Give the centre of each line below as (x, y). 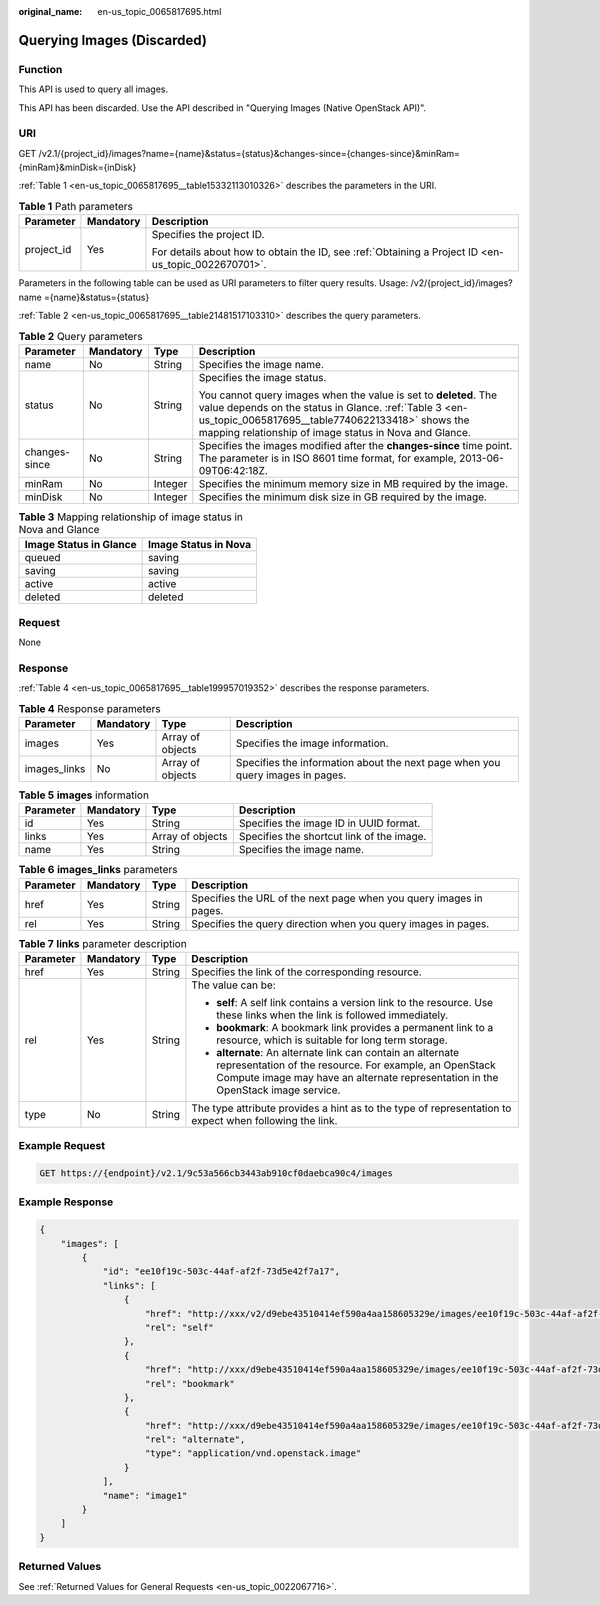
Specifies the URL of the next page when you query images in (337, 898)
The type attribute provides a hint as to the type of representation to (351, 1108)
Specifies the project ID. (208, 235)
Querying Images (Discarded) (112, 40)
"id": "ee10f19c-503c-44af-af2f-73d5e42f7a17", (221, 1271)
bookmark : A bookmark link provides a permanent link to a (355, 1027)
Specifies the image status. (262, 377)
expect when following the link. (264, 1120)
